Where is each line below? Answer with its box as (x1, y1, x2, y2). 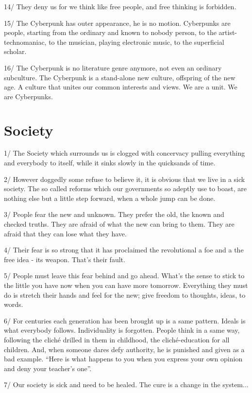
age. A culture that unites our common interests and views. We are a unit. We (4, 82, 237, 92)
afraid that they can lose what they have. (4, 228, 127, 238)
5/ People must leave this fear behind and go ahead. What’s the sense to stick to (4, 270, 245, 281)
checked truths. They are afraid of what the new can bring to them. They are (4, 219, 235, 229)
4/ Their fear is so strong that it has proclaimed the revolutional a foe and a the (4, 245, 244, 255)
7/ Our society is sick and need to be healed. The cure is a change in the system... (4, 379, 249, 390)
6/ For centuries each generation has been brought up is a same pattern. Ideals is (4, 315, 246, 325)
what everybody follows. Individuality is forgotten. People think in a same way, (4, 325, 240, 335)
